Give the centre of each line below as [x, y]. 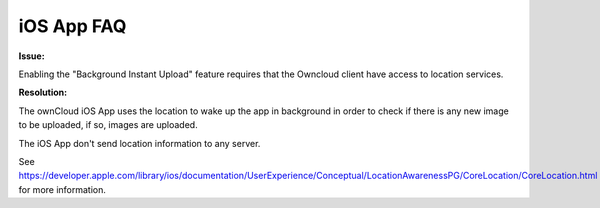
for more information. [62, 189]
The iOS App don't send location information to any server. [139, 143]
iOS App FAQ [72, 26]
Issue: [31, 56]
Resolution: [43, 92]
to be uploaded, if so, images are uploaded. [108, 125]
